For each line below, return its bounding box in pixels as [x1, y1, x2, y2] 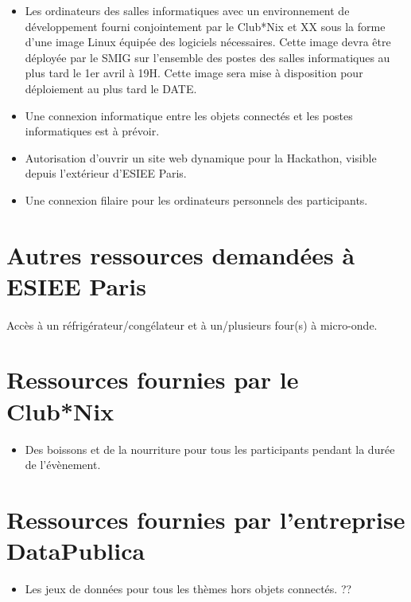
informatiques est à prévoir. [25, 123, 160, 139]
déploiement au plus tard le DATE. [25, 80, 197, 96]
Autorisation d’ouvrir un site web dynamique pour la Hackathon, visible [25, 149, 377, 166]
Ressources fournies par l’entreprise [6, 502, 405, 535]
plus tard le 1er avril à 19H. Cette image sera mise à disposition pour [25, 64, 363, 81]
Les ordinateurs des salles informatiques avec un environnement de [25, 2, 350, 18]
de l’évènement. [25, 456, 101, 473]
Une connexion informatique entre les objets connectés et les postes [25, 107, 353, 123]
